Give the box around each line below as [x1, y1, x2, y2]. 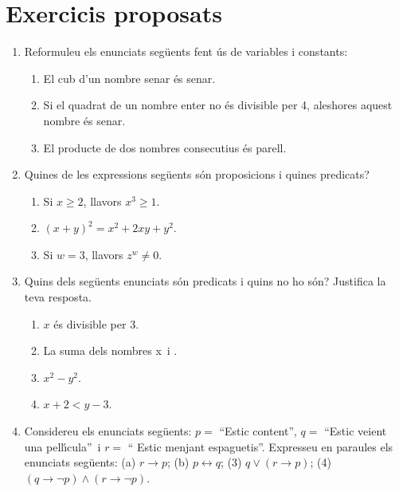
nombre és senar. [43, 112, 126, 128]
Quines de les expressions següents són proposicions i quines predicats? [24, 166, 370, 183]
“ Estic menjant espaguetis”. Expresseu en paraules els [127, 438, 393, 455]
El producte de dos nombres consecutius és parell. [43, 139, 287, 155]
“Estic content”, [219, 423, 297, 439]
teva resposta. [24, 289, 92, 305]
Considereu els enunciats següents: [24, 423, 192, 439]
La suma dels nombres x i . [43, 342, 178, 359]
